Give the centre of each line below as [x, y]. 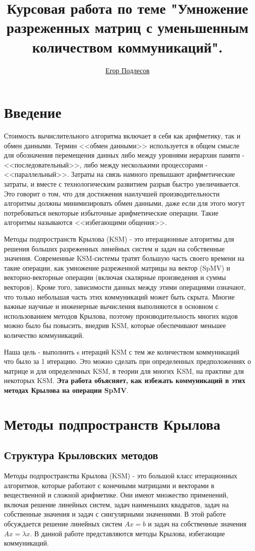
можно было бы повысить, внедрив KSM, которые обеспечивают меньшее [115, 325]
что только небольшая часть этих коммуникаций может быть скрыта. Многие [119, 296]
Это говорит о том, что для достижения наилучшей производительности [112, 193]
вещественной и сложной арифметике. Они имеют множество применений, [116, 495]
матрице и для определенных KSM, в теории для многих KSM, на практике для [124, 371]
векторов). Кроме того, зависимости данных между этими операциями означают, [125, 287]
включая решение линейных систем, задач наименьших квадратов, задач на [116, 504]
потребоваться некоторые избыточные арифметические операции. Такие [111, 212]
